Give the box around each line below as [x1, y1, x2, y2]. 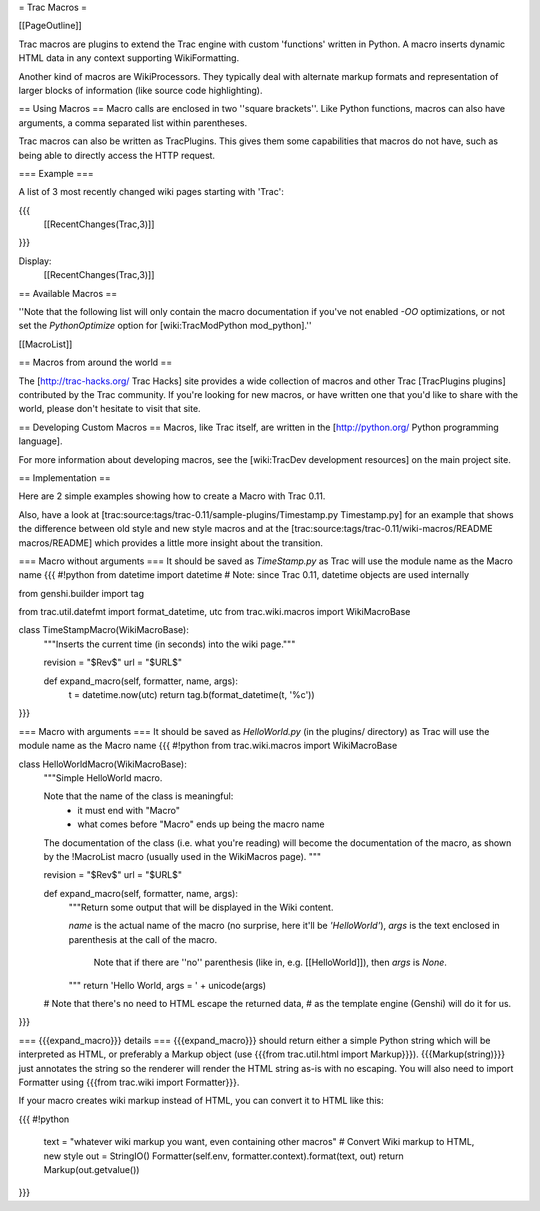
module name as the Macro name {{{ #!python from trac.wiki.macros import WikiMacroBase [18, 740, 398, 752]
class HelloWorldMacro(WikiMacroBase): [18, 758, 187, 770]
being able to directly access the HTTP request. [18, 149, 215, 161]
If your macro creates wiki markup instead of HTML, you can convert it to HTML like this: [18, 1095, 384, 1107]
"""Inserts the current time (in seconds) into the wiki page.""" [43, 638, 296, 650]
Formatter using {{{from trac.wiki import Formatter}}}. [18, 1076, 240, 1088]
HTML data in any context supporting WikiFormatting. [18, 52, 240, 64]
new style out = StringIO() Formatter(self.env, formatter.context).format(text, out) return [43, 1150, 404, 1162]
